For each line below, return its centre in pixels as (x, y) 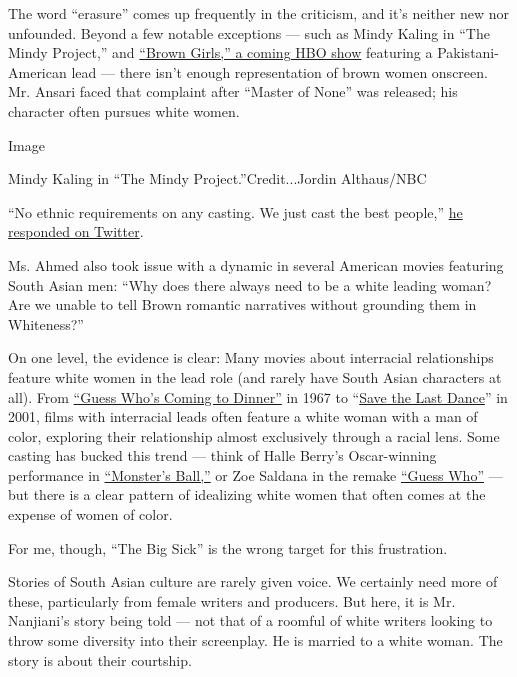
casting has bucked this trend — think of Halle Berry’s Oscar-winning (222, 455)
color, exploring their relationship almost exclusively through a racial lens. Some (254, 435)
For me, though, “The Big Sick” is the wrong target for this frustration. (228, 547)
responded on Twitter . (76, 231)
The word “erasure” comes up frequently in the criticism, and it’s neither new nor (259, 13)
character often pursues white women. (124, 110)
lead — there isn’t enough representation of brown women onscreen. (279, 71)
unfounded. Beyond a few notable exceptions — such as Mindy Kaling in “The (249, 32)
